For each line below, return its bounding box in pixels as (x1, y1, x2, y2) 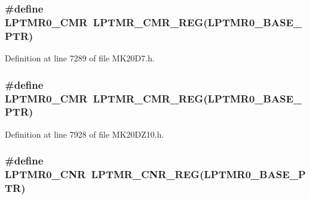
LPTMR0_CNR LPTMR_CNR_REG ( (5, 167, 204, 182)
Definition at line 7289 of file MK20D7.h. (5, 52, 155, 64)
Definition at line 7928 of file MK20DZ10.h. (5, 128, 164, 140)
